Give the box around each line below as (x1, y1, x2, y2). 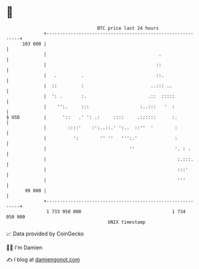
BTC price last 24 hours (97, 25, 160, 31)
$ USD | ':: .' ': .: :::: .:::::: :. (6, 114, 178, 120)
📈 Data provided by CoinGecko (6, 230, 84, 237)
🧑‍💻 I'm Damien (6, 244, 43, 251)
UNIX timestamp (108, 219, 146, 225)
